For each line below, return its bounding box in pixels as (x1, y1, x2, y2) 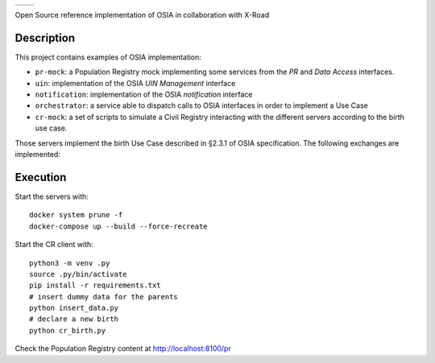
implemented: (14, 150, 60, 159)
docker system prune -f (29, 210, 123, 220)
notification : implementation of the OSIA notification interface (35, 89, 253, 100)
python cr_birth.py (29, 326, 106, 335)
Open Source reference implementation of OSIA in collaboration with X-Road (14, 10, 270, 19)
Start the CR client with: (14, 240, 94, 250)
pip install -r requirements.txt (29, 281, 161, 290)
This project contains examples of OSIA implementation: (14, 52, 201, 62)
